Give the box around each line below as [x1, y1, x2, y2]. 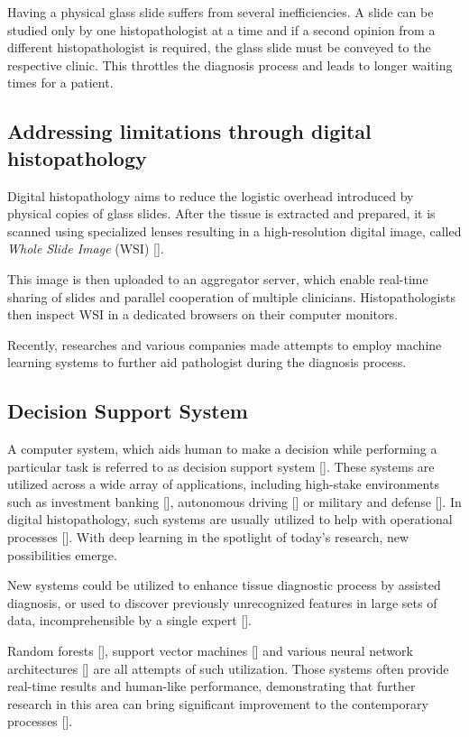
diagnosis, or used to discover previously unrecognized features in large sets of [7, 593, 437, 612]
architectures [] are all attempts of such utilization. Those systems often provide [7, 659, 449, 677]
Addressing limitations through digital [7, 117, 372, 145]
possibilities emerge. [7, 545, 117, 564]
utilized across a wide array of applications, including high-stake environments [7, 474, 439, 493]
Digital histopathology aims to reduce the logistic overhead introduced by [7, 186, 414, 205]
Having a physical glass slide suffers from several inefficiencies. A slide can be [7, 3, 434, 21]
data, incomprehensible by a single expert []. [7, 611, 252, 630]
